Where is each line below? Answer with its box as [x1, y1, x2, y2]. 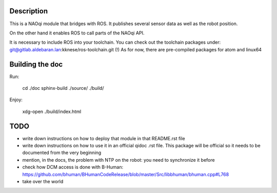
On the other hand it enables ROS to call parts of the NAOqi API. [9, 30, 145, 36]
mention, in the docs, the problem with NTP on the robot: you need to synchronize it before [22, 157, 215, 163]
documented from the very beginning [22, 149, 102, 156]
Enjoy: [9, 96, 23, 103]
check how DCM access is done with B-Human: [22, 164, 123, 170]
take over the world [22, 179, 64, 185]
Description [9, 7, 48, 15]
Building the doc [9, 60, 63, 69]
